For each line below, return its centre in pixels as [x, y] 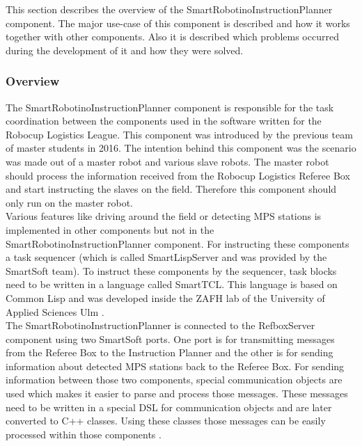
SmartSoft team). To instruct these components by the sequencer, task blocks [171, 270]
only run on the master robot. [69, 202]
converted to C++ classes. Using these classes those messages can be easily [166, 421]
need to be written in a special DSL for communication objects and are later [169, 407]
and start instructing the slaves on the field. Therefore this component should [171, 189]
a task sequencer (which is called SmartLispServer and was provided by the [166, 257]
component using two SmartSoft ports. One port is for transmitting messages [170, 339]
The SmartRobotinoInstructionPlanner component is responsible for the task [170, 107]
